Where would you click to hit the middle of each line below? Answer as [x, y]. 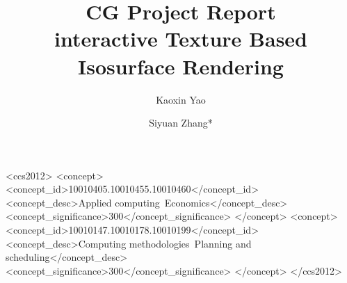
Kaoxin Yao [181, 99]
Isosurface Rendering [181, 66]
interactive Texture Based [180, 39]
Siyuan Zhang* [181, 123]
